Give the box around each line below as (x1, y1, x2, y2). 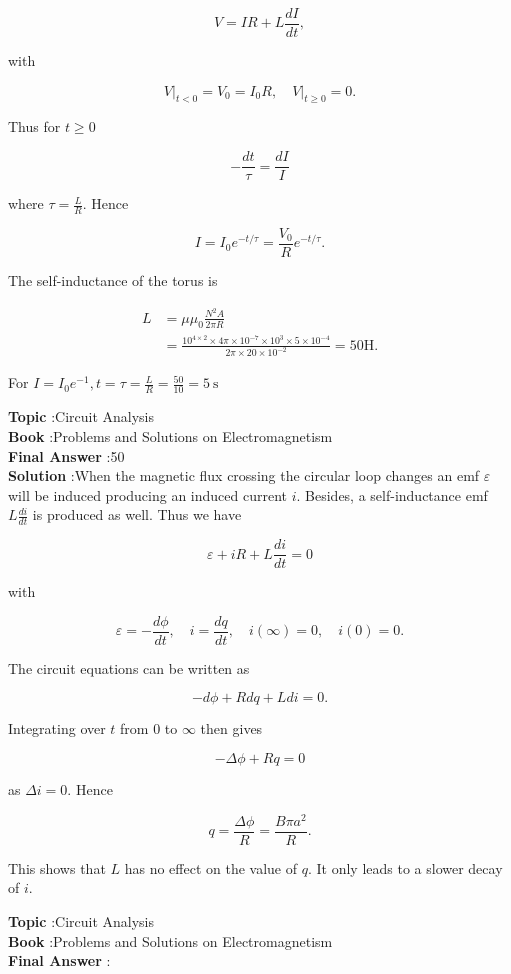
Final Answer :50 (8, 445, 125, 466)
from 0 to (120, 718, 178, 739)
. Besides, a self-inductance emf (296, 484, 488, 505)
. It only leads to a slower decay (307, 857, 503, 878)
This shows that (8, 857, 106, 878)
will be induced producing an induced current (8, 484, 288, 505)
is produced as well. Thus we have (32, 504, 242, 525)
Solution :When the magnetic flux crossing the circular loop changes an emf (8, 465, 480, 486)
